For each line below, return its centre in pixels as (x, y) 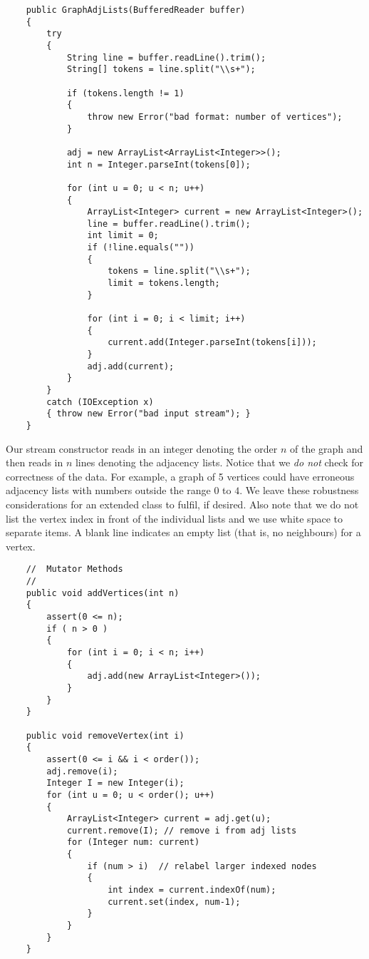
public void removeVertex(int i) (105, 735)
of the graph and (327, 448)
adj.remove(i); (82, 771)
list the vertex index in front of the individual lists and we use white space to (174, 518)
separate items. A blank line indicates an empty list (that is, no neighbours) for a (183, 532)
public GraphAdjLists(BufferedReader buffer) (136, 10)
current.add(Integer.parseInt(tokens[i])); (212, 343)
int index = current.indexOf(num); (192, 890)
